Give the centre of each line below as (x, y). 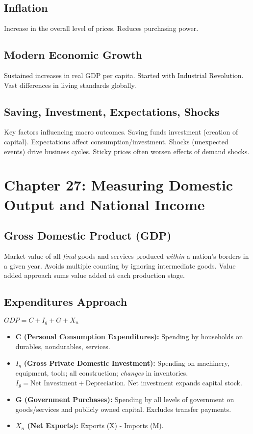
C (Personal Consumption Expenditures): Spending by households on (129, 337)
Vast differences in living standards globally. (70, 85)
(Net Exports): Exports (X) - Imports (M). (95, 425)
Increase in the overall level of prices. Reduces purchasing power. (101, 28)
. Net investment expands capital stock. (183, 382)
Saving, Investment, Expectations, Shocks (112, 111)
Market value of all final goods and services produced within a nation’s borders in (126, 256)
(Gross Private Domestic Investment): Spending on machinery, (126, 363)
